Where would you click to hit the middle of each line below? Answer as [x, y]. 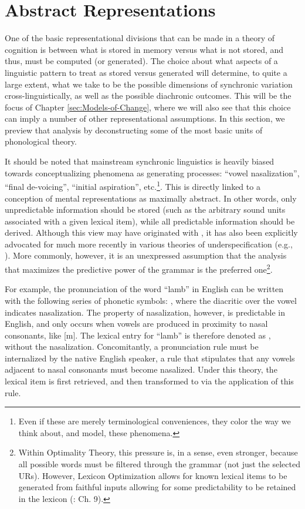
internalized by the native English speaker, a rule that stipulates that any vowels [150, 358]
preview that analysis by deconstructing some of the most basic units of [134, 130]
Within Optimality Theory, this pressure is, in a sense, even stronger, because [158, 452]
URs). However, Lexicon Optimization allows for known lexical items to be [153, 475]
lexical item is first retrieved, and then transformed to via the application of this [149, 381]
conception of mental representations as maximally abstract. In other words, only [151, 198]
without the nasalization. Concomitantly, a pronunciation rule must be [132, 346]
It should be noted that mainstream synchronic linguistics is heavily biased [140, 161]
